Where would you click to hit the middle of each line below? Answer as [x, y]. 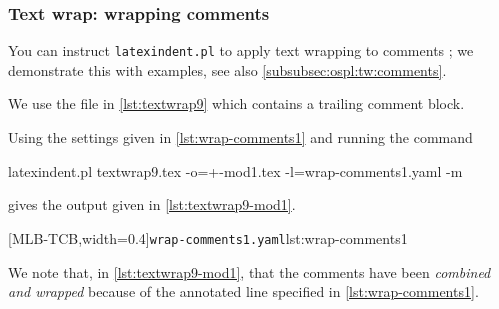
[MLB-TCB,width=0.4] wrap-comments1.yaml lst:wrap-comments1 [208, 237]
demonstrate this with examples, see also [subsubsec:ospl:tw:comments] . [227, 69]
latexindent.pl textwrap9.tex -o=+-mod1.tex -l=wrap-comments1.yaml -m [235, 170]
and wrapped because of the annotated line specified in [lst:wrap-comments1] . [243, 291]
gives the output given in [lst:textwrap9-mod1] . [152, 204]
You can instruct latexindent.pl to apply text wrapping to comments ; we [241, 50]
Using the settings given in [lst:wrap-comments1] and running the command [240, 137]
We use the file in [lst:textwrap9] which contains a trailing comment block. [236, 103]
